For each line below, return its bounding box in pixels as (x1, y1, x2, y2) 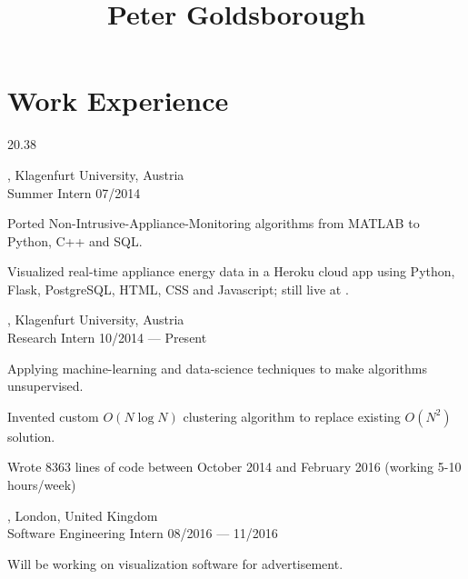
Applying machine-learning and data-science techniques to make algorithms (7, 358, 427, 377)
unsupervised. (7, 376, 84, 395)
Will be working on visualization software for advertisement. (7, 554, 344, 573)
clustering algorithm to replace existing (183, 406, 401, 425)
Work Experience (7, 82, 229, 119)
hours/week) (7, 475, 76, 494)
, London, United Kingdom (7, 505, 158, 524)
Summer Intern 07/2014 (7, 183, 141, 202)
